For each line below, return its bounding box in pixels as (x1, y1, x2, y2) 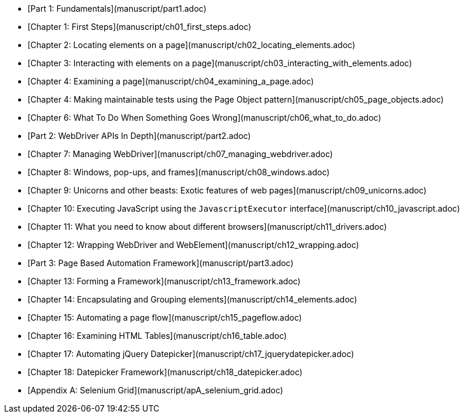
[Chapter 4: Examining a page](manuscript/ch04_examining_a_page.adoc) (28, 76, 314, 86)
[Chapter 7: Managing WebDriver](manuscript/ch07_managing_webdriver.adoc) (28, 149, 333, 159)
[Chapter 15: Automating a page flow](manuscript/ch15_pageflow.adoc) (28, 312, 302, 322)
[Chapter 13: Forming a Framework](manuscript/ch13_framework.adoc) (28, 276, 301, 286)
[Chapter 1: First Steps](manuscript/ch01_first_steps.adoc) (28, 22, 252, 32)
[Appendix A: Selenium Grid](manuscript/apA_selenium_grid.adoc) (28, 385, 283, 395)
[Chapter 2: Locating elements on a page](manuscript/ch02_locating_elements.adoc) (28, 40, 356, 50)
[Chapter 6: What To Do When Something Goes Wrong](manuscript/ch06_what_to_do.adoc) (28, 113, 381, 123)
